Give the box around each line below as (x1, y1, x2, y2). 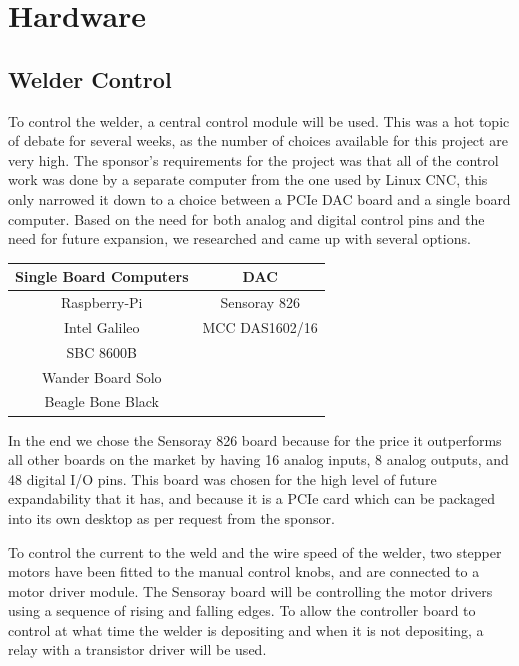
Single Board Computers (15, 266, 189, 287)
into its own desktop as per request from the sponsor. (8, 507, 335, 528)
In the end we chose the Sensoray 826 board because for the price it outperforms (8, 429, 502, 450)
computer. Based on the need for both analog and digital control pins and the (8, 208, 485, 229)
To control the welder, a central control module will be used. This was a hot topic (8, 110, 510, 131)
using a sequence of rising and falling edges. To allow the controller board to (8, 600, 476, 621)
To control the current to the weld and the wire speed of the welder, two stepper (8, 541, 502, 562)
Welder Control (8, 63, 172, 94)
